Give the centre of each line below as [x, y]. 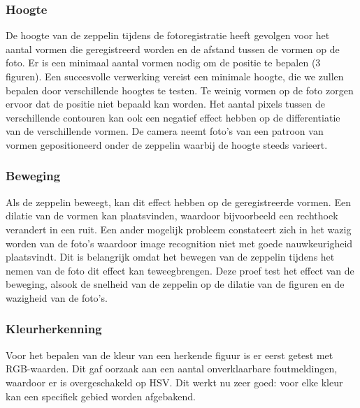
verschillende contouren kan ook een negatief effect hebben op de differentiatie [173, 117]
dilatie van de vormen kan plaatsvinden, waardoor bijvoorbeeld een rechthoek [172, 216]
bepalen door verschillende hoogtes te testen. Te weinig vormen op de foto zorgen [180, 90]
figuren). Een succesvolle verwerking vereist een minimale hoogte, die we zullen [175, 76]
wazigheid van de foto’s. [57, 297]
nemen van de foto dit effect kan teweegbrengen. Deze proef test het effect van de [180, 270]
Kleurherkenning [54, 329]
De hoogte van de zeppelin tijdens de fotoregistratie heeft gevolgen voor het [168, 35]
